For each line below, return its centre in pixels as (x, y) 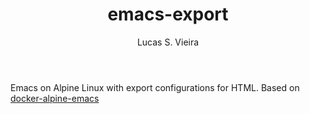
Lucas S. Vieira (168, 42)
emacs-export (168, 14)
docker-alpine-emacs (55, 98)
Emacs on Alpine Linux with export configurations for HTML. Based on (155, 87)
